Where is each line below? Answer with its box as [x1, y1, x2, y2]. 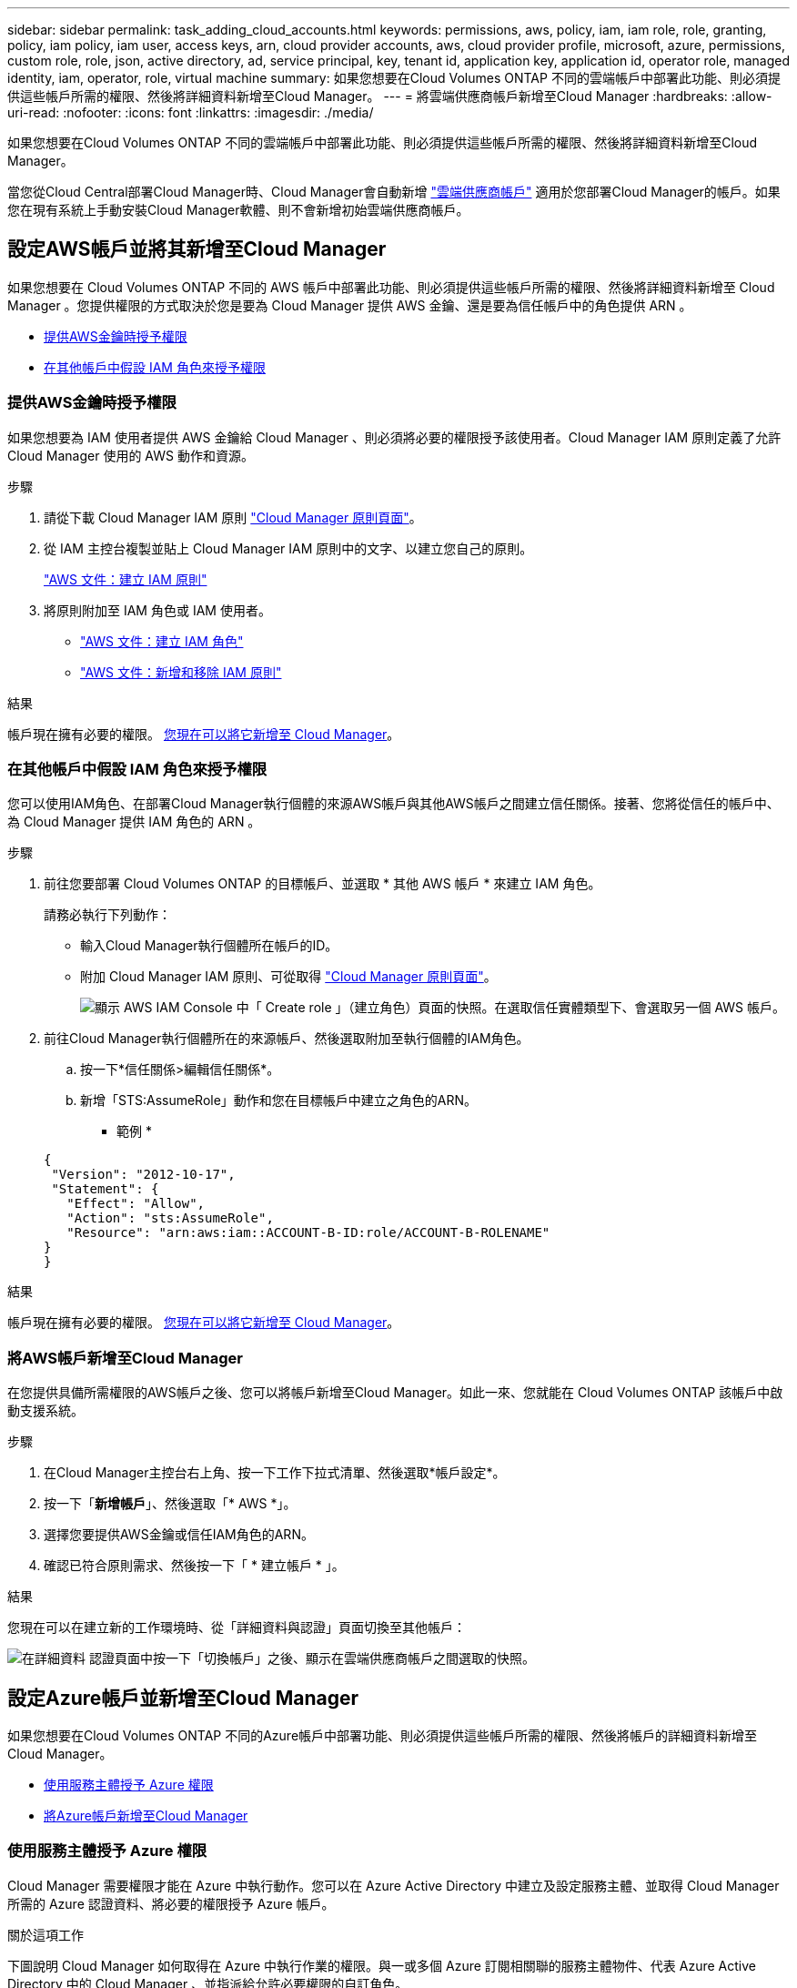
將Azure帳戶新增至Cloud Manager [44, 1807, 248, 1823]
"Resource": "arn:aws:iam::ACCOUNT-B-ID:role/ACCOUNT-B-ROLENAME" [66, 1225, 550, 1241]
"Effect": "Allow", [66, 1196, 206, 1212]
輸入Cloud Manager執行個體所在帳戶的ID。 [80, 938, 338, 954]
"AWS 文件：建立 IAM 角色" [80, 633, 244, 649]
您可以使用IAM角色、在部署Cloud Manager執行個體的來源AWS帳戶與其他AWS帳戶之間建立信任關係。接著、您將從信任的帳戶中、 [7, 796, 780, 812]
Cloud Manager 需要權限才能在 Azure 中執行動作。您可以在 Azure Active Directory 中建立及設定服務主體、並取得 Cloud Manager [7, 1877, 780, 1893]
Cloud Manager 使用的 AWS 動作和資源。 [7, 447, 254, 463]
